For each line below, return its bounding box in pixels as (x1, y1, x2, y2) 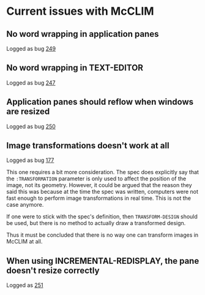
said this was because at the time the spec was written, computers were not (6, 188, 199, 196)
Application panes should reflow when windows (6, 97, 194, 107)
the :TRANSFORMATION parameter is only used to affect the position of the (6, 175, 187, 182)
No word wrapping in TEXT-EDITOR (6, 63, 144, 73)
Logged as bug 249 (6, 45, 56, 52)
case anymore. (6, 201, 44, 209)
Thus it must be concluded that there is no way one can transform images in (6, 231, 199, 239)
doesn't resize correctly (6, 265, 100, 275)
